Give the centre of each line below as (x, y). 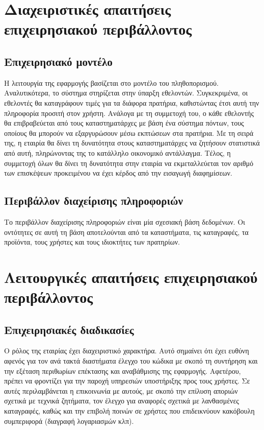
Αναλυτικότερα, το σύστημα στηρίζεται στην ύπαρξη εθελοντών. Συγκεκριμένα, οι (126, 93)
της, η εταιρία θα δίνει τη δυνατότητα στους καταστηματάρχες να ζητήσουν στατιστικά (132, 143)
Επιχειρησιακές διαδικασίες (69, 329)
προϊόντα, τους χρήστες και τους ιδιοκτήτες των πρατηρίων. (92, 242)
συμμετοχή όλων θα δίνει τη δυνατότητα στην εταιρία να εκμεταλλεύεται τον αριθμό (129, 163)
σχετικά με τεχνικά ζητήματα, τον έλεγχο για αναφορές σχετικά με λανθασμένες (122, 401)
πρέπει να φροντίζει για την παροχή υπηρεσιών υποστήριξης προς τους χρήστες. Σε (127, 381)
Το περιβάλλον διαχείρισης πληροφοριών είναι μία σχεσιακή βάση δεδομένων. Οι (125, 221)
